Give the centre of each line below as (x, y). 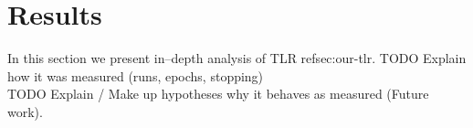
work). (25, 111)
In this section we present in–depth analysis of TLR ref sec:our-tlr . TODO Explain (237, 58)
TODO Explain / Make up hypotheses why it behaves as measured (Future (218, 94)
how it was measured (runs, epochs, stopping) (136, 75)
